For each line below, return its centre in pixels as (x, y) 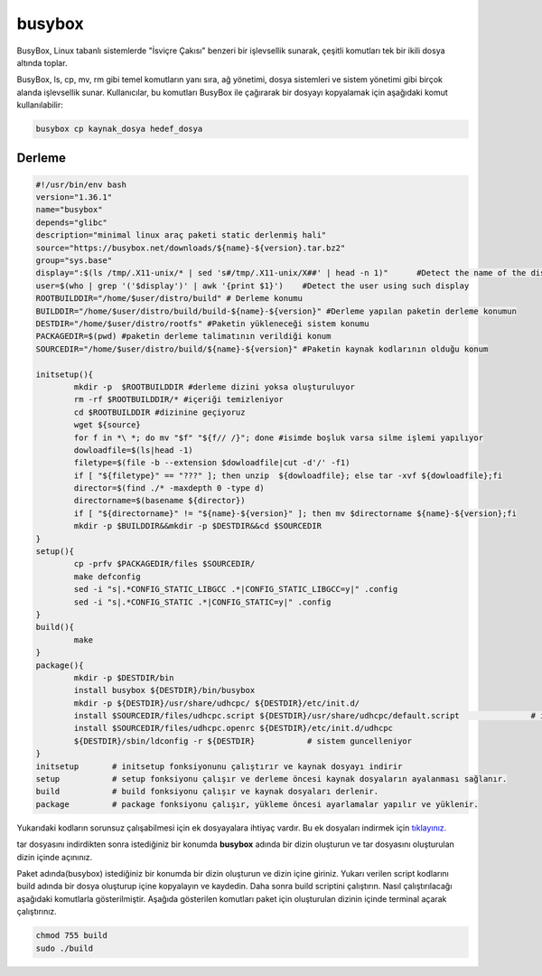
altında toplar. (42, 62)
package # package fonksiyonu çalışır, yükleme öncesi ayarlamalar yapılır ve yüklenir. (257, 804)
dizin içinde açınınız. (55, 857)
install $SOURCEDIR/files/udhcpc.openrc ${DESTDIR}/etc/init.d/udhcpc (233, 728)
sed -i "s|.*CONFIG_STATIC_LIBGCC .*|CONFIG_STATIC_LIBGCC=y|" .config (236, 589)
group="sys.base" (74, 261)
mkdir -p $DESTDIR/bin (124, 677)
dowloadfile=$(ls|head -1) (133, 450)
